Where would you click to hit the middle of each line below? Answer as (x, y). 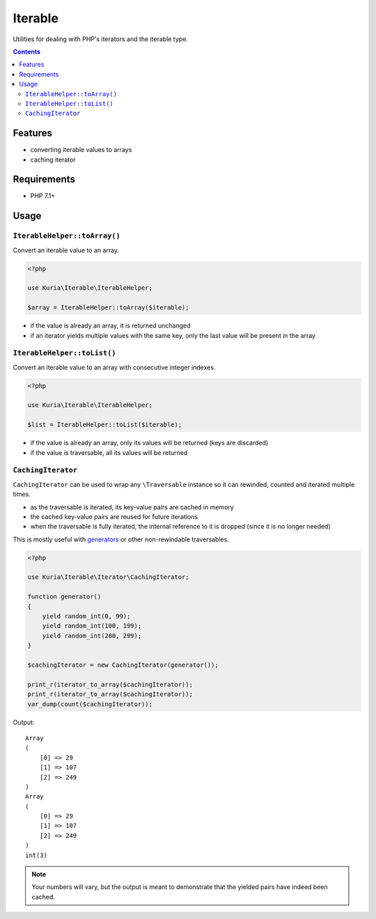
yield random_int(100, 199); (92, 626)
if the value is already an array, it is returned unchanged (110, 326)
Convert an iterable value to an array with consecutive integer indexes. (114, 367)
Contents (27, 52)
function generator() (64, 597)
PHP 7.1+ (43, 196)
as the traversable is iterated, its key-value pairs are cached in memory (132, 507)
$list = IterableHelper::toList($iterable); (105, 425)
